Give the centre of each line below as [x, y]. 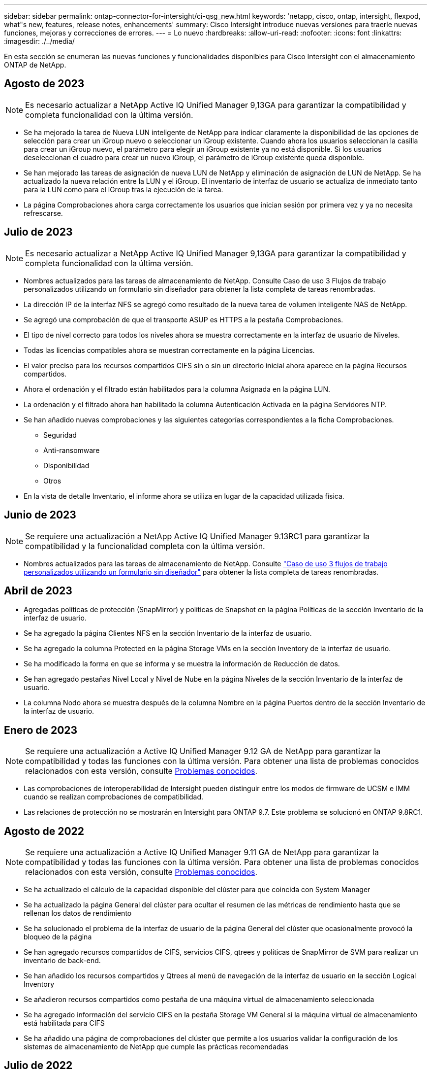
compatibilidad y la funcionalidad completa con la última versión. [145, 546]
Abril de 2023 [38, 590]
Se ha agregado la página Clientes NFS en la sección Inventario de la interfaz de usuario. [168, 633]
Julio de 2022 [38, 1066]
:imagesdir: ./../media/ [39, 41]
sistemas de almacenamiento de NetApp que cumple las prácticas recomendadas [156, 1047]
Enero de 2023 [41, 730]
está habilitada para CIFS [64, 1023]
